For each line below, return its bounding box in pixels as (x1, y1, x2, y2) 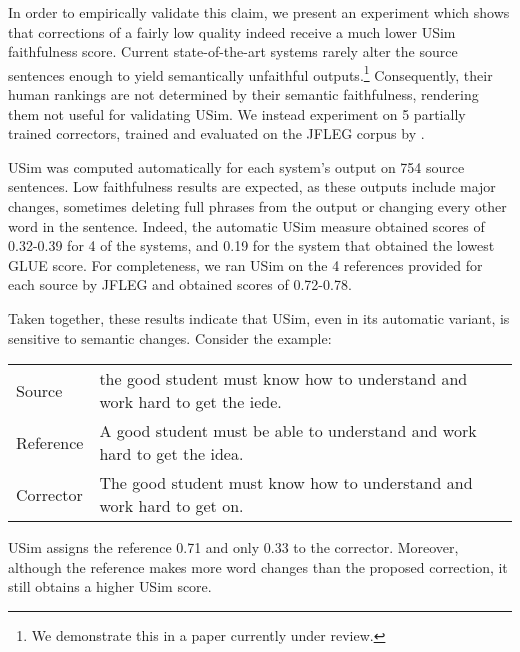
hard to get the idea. (99, 442, 244, 466)
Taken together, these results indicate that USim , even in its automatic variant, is (8, 307, 510, 328)
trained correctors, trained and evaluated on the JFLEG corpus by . (8, 123, 425, 144)
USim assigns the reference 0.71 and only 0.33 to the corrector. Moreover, (8, 537, 459, 558)
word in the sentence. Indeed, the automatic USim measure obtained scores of (8, 215, 485, 236)
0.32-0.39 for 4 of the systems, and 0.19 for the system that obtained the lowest (8, 235, 495, 256)
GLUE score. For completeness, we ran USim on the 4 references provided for (8, 254, 483, 275)
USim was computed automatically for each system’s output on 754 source (8, 156, 465, 177)
